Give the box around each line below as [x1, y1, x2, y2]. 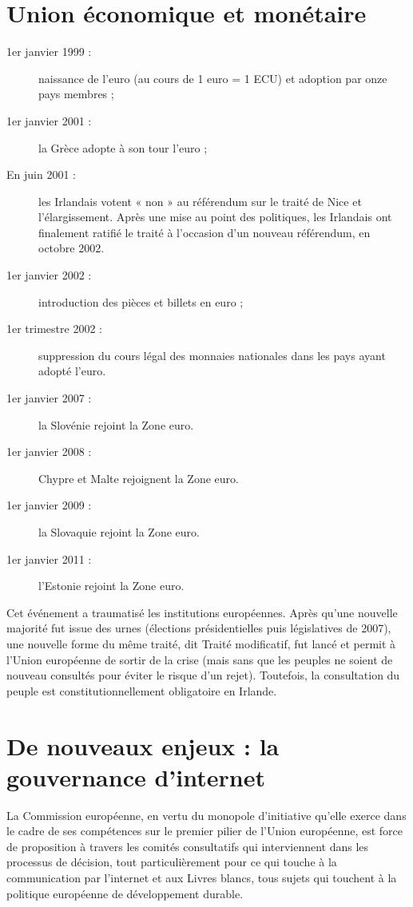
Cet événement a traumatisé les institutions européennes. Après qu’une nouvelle [6, 604, 398, 620]
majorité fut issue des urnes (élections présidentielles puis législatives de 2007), [6, 620, 391, 636]
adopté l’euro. [38, 362, 106, 379]
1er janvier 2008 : [6, 443, 92, 460]
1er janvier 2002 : [6, 267, 92, 283]
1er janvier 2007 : [6, 390, 92, 406]
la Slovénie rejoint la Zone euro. [38, 416, 194, 433]
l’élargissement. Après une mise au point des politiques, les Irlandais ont [38, 208, 392, 225]
